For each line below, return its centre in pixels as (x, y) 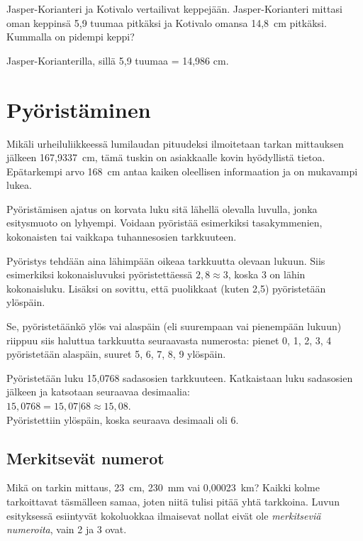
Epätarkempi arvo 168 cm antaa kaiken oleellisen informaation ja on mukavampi (182, 171)
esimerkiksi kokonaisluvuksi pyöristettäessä (100, 274)
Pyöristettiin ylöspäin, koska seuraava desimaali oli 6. (123, 419)
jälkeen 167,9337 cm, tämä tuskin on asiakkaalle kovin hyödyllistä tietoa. (166, 157)
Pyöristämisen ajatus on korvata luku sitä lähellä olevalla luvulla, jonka (162, 208)
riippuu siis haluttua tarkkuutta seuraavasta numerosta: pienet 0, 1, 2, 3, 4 (169, 340)
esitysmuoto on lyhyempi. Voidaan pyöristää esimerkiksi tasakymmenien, (164, 223)
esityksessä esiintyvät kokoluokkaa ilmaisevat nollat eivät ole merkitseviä (164, 515)
